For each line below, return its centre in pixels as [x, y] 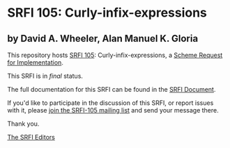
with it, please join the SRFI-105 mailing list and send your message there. [113, 110]
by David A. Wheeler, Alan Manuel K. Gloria [103, 39]
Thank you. [23, 124]
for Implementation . [36, 63]
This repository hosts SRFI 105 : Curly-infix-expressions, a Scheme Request [115, 55]
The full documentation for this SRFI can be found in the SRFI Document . [112, 89]
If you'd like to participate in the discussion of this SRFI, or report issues [110, 103]
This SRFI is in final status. [45, 76]
